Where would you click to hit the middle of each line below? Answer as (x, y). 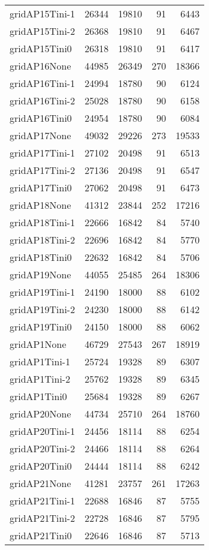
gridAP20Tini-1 (43, 431)
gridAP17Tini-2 (43, 170)
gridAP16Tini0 (41, 118)
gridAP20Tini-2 (43, 448)
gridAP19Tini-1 (43, 292)
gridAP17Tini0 (41, 187)
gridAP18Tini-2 (43, 240)
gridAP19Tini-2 (43, 309)
